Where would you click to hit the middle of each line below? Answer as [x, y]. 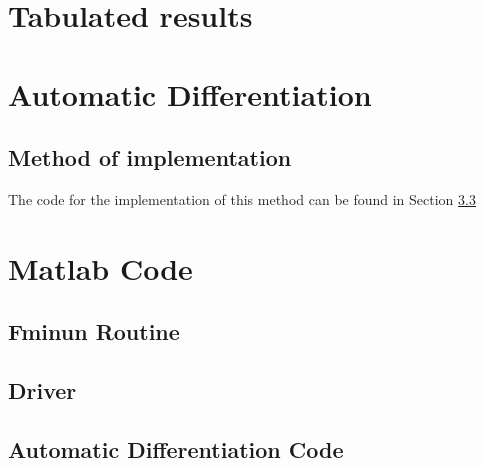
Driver [42, 390]
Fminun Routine [94, 331]
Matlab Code [100, 267]
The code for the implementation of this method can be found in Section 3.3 [242, 198]
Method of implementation [150, 157]
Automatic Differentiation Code [176, 448]
